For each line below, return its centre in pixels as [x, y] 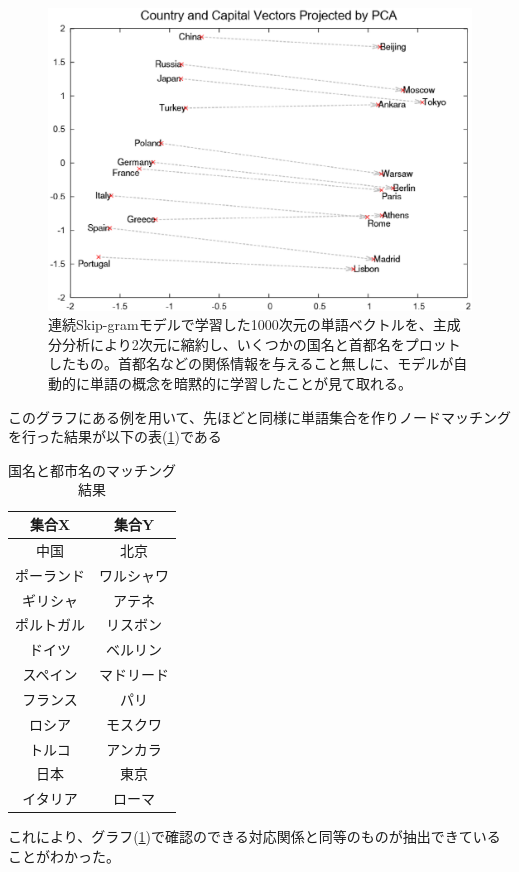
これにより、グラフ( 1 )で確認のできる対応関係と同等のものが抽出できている [254, 836]
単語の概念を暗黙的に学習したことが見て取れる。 [250, 383]
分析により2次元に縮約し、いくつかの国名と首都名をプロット [261, 343]
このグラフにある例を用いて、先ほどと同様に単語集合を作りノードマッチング [259, 416]
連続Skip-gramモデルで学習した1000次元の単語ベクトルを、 [240, 324]
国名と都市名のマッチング [92, 469]
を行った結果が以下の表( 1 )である [115, 436]
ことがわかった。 [64, 855]
